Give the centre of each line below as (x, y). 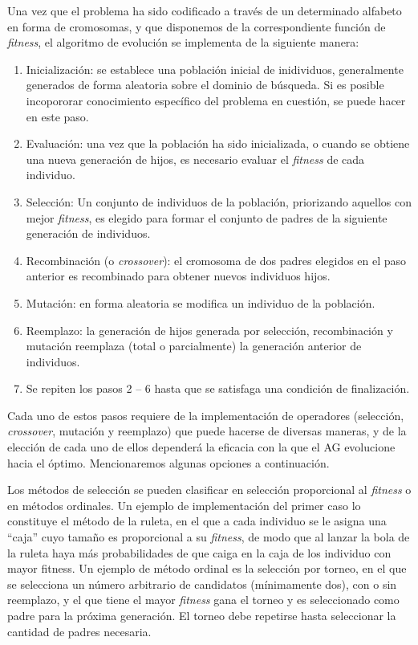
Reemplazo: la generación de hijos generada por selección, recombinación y (209, 330)
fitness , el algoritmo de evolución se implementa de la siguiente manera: (183, 42)
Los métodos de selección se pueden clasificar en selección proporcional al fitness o (209, 490)
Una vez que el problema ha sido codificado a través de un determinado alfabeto (205, 10)
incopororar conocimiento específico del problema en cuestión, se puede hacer (216, 100)
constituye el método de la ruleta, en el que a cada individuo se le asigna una (197, 521)
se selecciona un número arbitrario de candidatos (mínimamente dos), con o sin (202, 584)
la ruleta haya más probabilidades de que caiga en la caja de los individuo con (199, 552)
